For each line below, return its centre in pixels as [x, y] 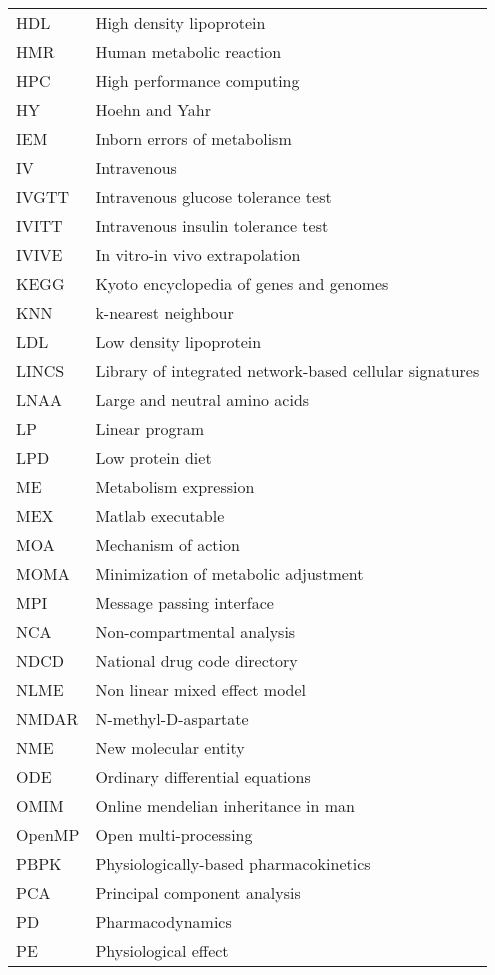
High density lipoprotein [180, 22]
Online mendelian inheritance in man [225, 805]
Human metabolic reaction [188, 51]
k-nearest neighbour [164, 312]
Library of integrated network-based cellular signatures [287, 370]
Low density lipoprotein [178, 341]
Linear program [150, 428]
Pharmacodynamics [163, 921]
